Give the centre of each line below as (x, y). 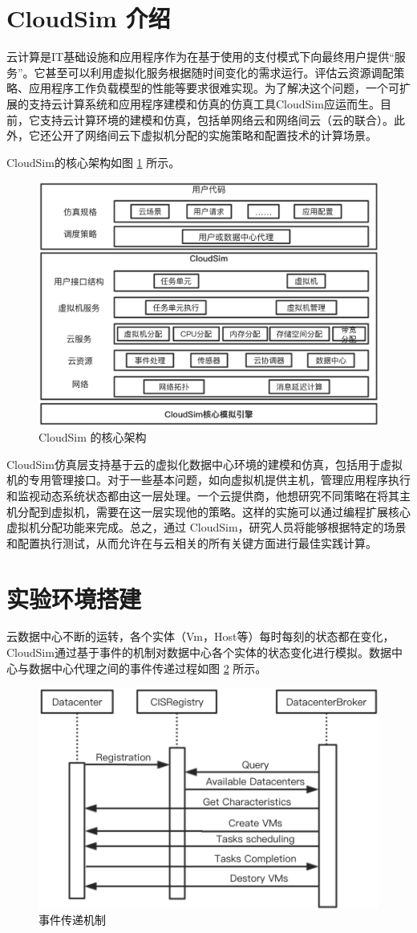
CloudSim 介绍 (89, 18)
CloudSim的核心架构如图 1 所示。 (93, 162)
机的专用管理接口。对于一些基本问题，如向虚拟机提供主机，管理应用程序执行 (208, 480)
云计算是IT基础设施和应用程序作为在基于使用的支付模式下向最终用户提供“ (200, 57)
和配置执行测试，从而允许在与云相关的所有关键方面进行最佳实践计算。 (192, 542)
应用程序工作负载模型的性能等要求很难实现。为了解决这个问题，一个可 (214, 88)
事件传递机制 (72, 920)
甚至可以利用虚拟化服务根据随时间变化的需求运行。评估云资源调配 (219, 72)
